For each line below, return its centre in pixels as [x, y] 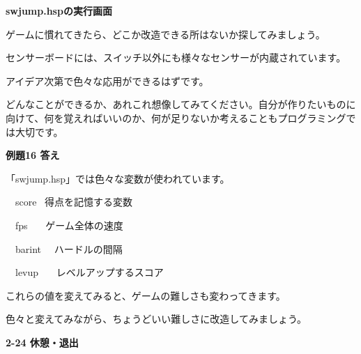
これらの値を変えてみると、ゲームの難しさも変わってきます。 [146, 295]
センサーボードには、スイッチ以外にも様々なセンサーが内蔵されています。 [176, 57]
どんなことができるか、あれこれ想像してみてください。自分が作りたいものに [181, 104]
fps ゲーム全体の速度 [69, 225]
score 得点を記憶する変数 [74, 202]
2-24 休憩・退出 [42, 342]
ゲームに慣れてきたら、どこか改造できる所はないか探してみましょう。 [166, 34]
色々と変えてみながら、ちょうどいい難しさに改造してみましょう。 [156, 319]
